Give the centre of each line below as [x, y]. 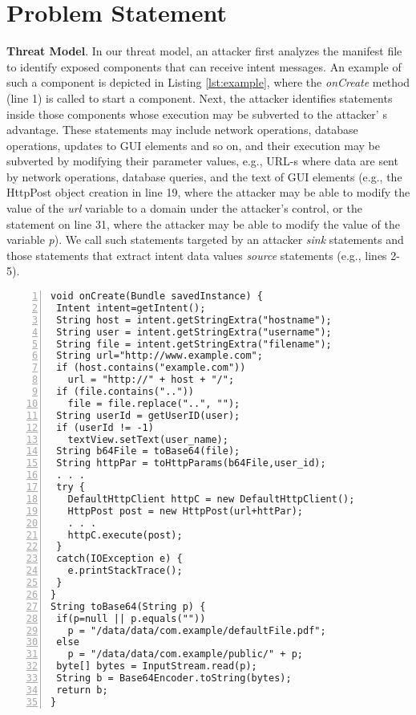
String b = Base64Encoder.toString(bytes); [174, 678]
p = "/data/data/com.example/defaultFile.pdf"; [197, 630]
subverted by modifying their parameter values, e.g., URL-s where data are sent [202, 161]
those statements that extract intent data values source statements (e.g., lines [197, 255]
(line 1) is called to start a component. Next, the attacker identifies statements [200, 97]
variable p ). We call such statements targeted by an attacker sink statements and [205, 240]
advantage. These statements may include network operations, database [182, 130]
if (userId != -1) [105, 427]
